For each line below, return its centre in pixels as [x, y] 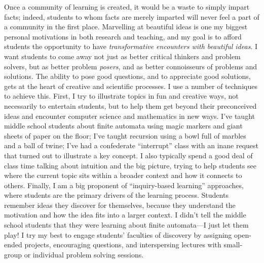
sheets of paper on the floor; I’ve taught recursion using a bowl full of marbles [125, 135]
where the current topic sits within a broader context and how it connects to [123, 175]
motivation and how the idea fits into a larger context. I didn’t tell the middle [125, 215]
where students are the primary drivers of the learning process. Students [116, 195]
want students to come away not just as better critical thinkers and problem [122, 56]
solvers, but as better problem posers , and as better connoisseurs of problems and [131, 66]
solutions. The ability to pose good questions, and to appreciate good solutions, [127, 76]
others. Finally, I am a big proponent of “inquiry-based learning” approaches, [124, 185]
